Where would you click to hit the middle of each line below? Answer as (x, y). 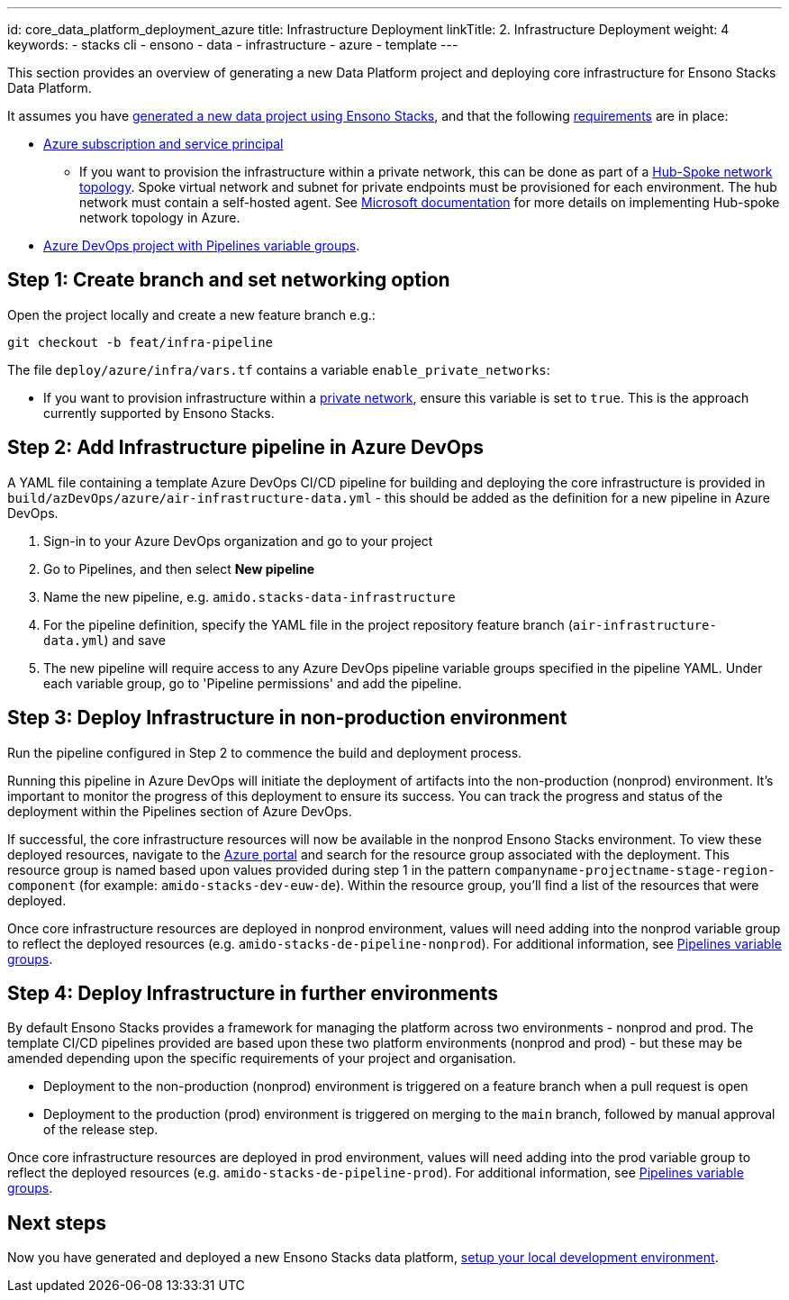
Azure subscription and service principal (163, 144)
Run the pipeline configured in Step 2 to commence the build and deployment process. (265, 752)
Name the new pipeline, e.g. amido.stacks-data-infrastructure (249, 596)
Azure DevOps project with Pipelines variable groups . (202, 245)
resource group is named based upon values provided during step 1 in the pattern (249, 869)
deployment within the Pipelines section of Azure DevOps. (180, 811)
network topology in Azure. (160, 218)
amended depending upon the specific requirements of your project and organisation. (262, 1059)
